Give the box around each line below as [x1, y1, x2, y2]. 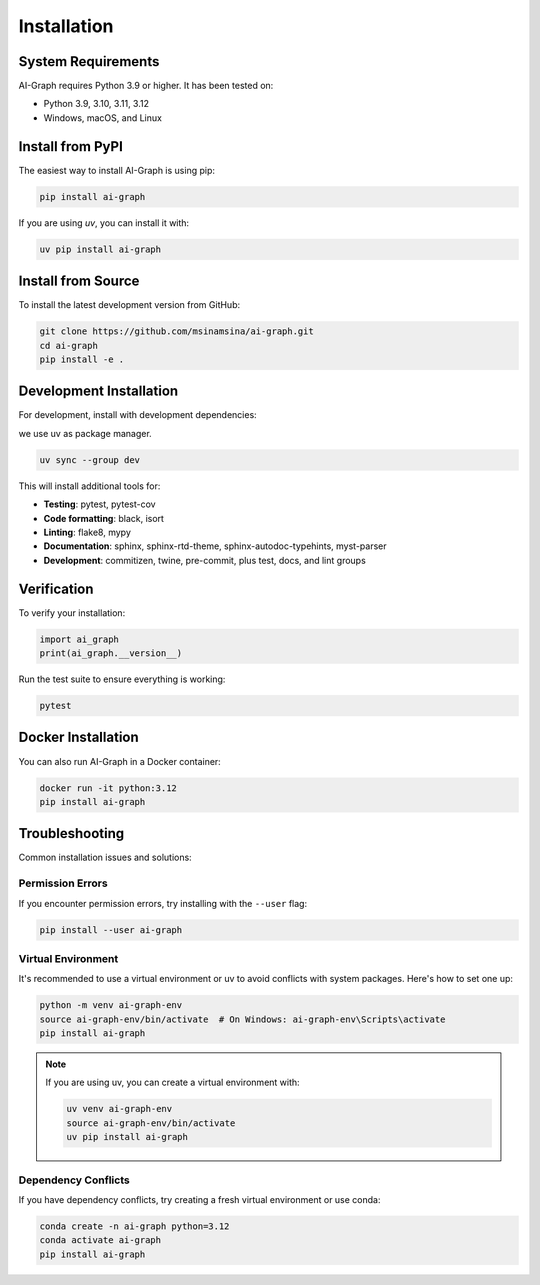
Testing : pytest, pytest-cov [43, 498, 156, 510]
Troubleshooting [18, 825, 125, 842]
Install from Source [18, 273, 140, 290]
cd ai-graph [39, 340, 99, 351]
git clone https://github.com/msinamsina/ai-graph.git [39, 326, 314, 337]
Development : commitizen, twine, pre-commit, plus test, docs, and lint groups [43, 554, 367, 566]
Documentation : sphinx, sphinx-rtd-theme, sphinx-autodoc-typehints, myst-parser [43, 540, 387, 552]
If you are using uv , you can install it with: [18, 216, 190, 229]
